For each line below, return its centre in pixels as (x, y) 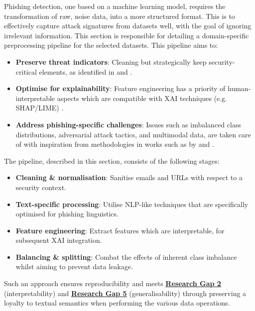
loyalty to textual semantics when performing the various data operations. (117, 303)
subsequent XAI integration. (59, 240)
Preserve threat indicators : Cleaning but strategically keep (111, 61)
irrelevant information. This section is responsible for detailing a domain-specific (127, 35)
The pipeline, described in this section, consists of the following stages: (112, 160)
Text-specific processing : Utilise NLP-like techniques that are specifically (132, 204)
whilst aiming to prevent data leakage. (74, 266)
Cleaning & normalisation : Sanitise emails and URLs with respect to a (129, 177)
